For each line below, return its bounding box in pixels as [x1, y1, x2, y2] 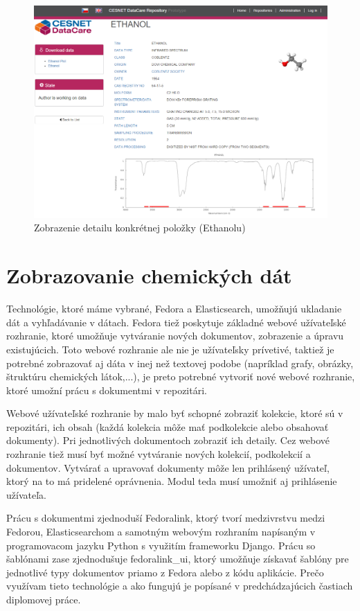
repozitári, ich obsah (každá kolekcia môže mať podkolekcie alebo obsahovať [6, 419, 329, 434]
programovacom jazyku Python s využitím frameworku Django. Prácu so [6, 538, 316, 552]
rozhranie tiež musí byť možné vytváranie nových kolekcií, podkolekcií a [6, 447, 311, 461]
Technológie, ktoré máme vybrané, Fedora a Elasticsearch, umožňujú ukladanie [6, 301, 342, 316]
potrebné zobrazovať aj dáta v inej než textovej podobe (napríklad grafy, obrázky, [6, 355, 354, 370]
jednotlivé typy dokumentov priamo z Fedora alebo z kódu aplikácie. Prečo [6, 565, 324, 579]
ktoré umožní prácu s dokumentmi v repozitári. [6, 382, 207, 397]
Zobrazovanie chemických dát [6, 261, 292, 290]
